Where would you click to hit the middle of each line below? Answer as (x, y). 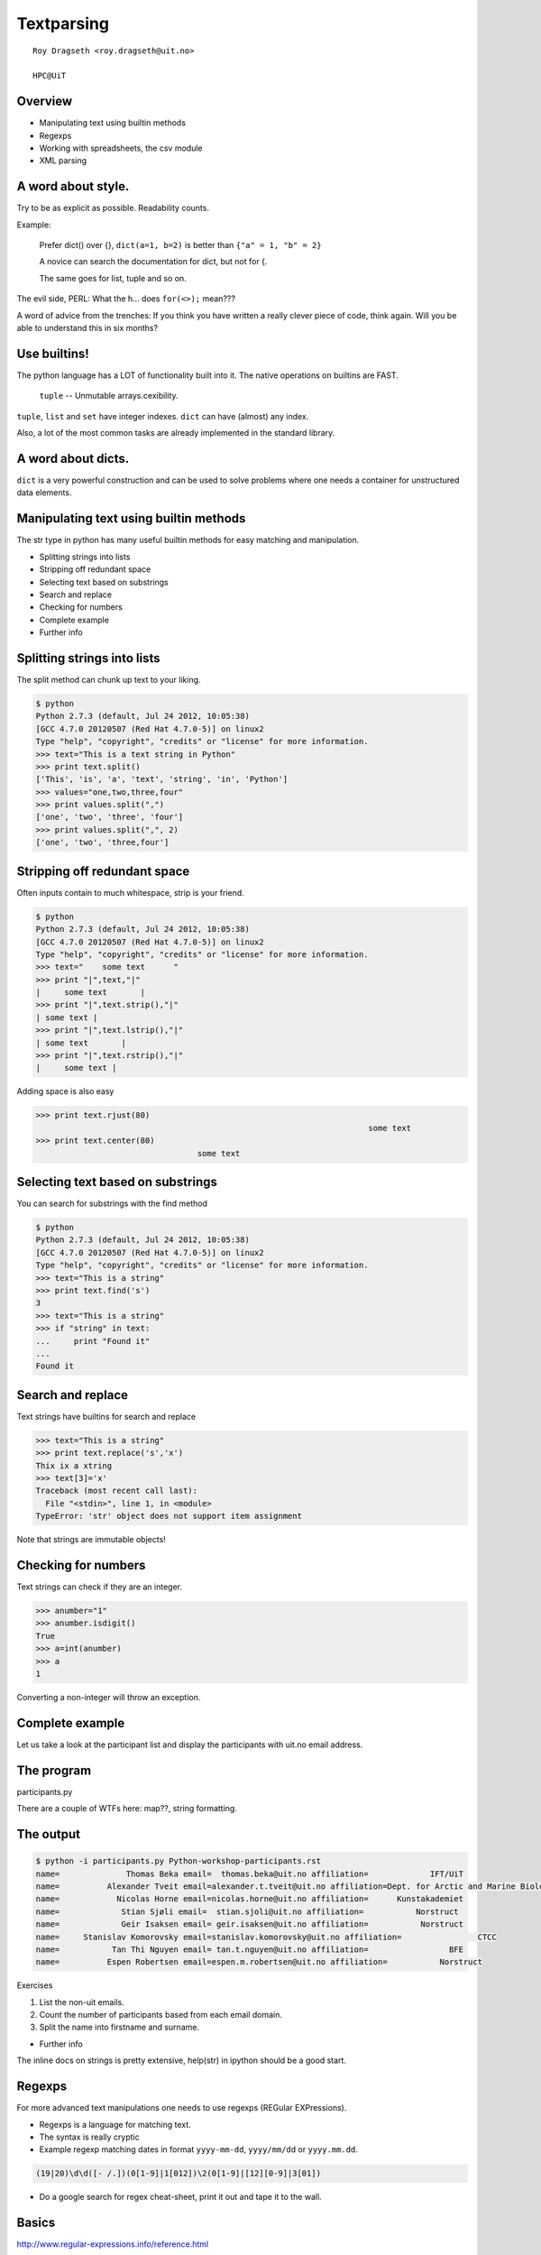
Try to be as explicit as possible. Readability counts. (113, 208)
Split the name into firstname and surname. (119, 2027)
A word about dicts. (73, 459)
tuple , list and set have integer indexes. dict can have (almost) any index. (163, 416)
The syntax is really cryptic (89, 2137)
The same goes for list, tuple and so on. (113, 278)
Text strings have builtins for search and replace (106, 1416)
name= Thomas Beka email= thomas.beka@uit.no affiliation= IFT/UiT (250, 1873)
